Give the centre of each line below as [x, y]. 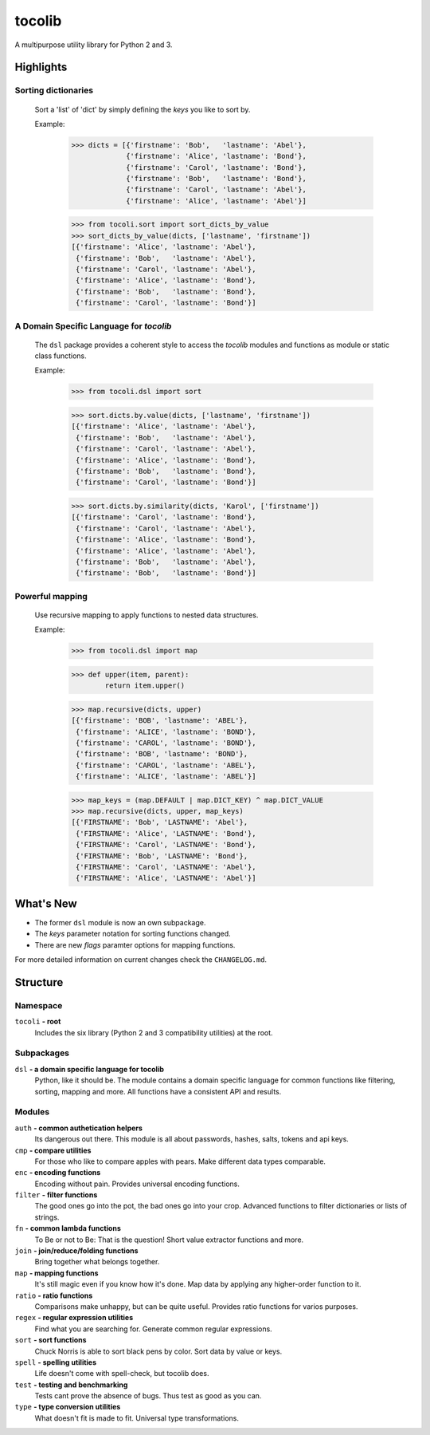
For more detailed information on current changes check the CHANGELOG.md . [141, 960]
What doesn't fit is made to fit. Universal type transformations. [137, 1418]
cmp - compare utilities [53, 1150]
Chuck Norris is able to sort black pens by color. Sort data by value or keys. [158, 1351]
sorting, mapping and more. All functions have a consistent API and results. [158, 1091]
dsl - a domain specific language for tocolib [90, 1069]
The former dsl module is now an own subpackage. [120, 922]
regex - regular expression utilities [74, 1318]
